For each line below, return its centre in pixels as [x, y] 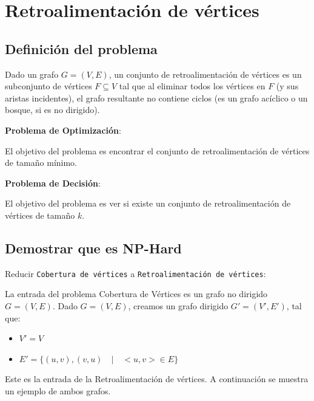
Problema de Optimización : [63, 130]
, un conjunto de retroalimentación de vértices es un [205, 74]
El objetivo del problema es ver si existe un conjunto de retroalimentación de [148, 203]
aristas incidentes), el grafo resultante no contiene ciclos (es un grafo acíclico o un [156, 98]
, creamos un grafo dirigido [178, 305]
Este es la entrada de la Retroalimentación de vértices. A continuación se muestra [157, 379]
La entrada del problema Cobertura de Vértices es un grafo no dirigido [136, 294]
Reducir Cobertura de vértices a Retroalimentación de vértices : [135, 273]
